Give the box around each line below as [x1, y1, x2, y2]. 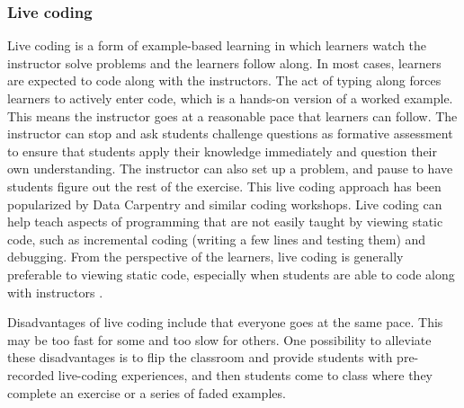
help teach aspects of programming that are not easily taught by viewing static [7, 212, 443, 231]
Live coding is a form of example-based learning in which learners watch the [7, 36, 427, 55]
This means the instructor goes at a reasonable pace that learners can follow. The [7, 106, 458, 125]
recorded [7, 365, 55, 384]
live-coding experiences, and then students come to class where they [58, 365, 433, 384]
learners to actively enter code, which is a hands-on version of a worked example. [7, 89, 453, 107]
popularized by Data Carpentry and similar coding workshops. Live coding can [7, 194, 442, 213]
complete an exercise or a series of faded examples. [7, 383, 286, 402]
